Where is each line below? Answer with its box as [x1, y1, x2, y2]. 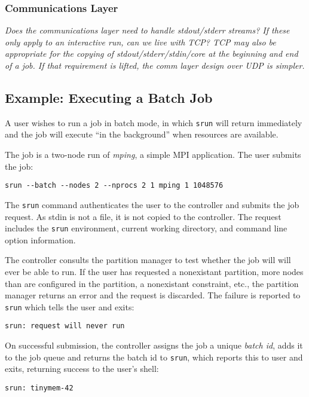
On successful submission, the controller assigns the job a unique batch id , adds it [5, 339, 303, 352]
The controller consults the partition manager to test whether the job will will [5, 254, 291, 266]
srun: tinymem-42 [5, 383, 74, 392]
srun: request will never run [5, 322, 125, 331]
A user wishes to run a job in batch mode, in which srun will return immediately [5, 116, 302, 129]
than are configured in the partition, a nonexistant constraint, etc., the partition [5, 277, 299, 289]
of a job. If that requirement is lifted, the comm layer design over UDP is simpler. [5, 59, 305, 71]
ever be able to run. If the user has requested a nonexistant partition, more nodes [5, 265, 304, 277]
